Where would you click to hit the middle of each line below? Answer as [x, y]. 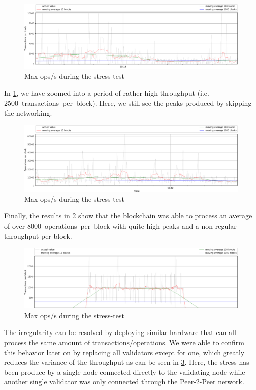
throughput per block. [38, 235]
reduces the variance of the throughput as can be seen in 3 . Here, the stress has [127, 362]
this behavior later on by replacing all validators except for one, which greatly [124, 352]
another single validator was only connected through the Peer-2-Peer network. [124, 382]
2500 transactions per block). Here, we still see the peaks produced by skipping [128, 103]
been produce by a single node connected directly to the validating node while [125, 372]
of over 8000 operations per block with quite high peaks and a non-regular [120, 226]
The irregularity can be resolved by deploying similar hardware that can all [120, 332]
